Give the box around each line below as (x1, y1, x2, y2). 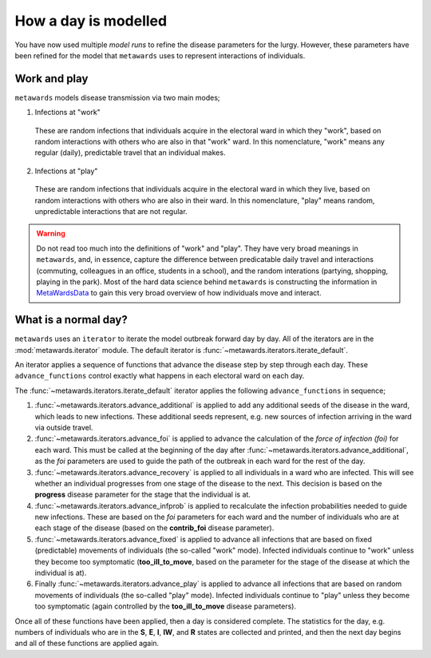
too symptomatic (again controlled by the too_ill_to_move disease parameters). (34, 601, 297, 611)
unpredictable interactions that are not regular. (34, 206, 188, 216)
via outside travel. (34, 422, 93, 432)
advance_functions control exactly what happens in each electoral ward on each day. (14, 371, 305, 381)
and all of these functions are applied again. (14, 639, 160, 648)
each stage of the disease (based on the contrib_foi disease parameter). (34, 523, 275, 533)
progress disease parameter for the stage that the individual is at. (34, 490, 251, 499)
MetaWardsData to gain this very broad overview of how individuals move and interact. (36, 288, 322, 298)
